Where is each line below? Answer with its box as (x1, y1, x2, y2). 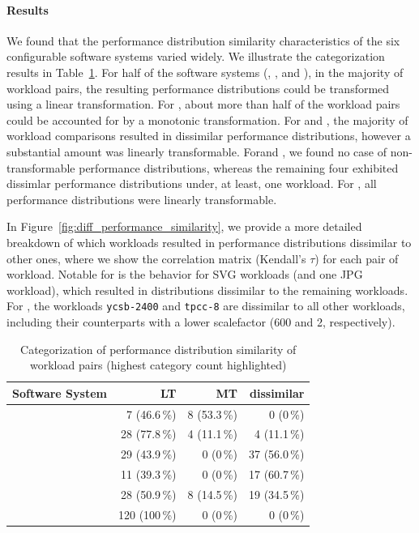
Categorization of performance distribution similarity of (20, 340, 297, 357)
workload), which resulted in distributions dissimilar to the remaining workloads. (6, 281, 408, 298)
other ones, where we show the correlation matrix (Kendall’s (6, 249, 306, 266)
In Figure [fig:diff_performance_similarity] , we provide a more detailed (6, 218, 362, 235)
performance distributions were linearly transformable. (6, 190, 277, 207)
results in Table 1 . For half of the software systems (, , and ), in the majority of (6, 63, 404, 80)
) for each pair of (314, 249, 399, 266)
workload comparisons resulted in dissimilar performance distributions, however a (6, 127, 411, 144)
